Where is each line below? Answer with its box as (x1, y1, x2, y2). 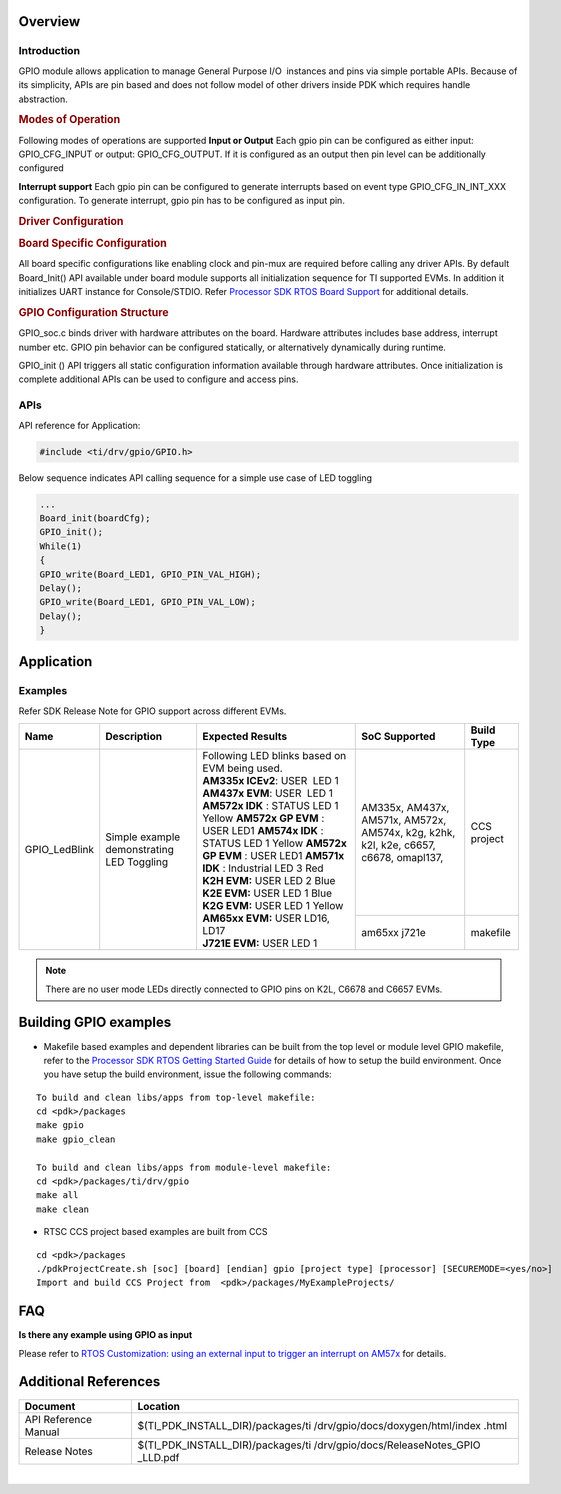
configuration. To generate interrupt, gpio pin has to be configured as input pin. (18, 195, 345, 207)
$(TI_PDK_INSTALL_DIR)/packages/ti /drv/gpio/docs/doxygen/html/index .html (137, 1418, 508, 1432)
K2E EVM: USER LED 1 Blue (202, 886, 333, 900)
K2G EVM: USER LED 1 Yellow (202, 899, 344, 913)
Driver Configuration (18, 214, 124, 228)
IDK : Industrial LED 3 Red (202, 861, 324, 875)
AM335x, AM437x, (361, 800, 450, 814)
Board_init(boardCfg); (39, 512, 151, 524)
